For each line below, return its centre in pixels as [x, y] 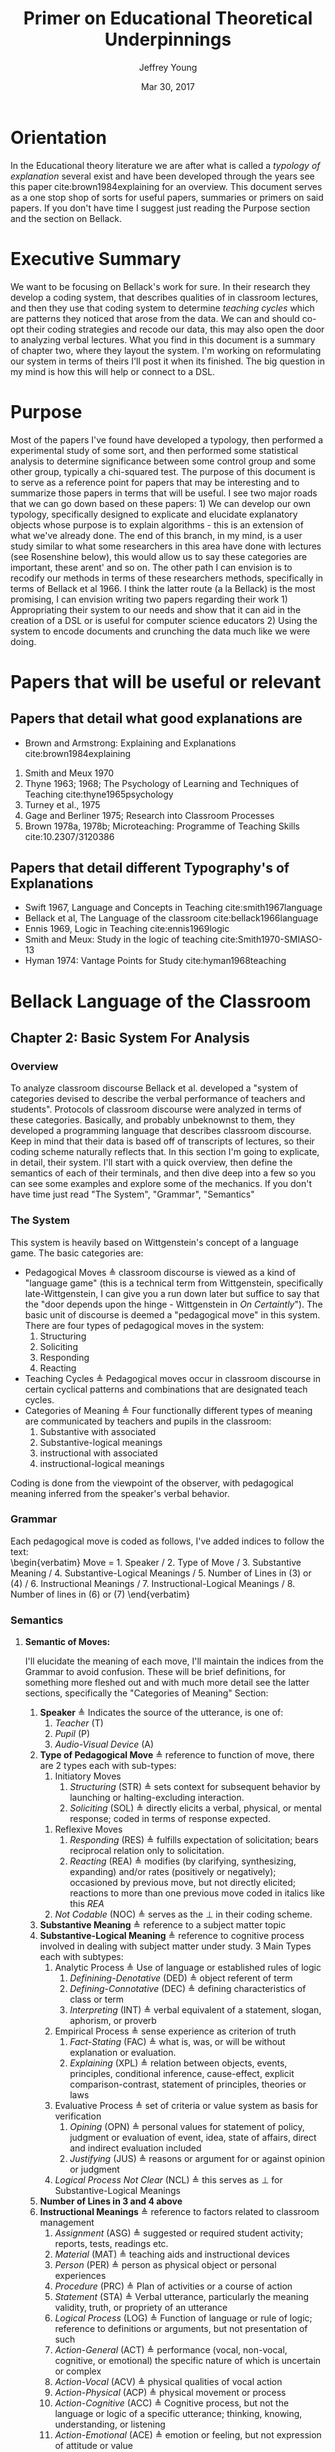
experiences [80, 2276]
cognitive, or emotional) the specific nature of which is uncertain [188, 2361]
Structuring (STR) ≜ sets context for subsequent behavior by [195, 1787]
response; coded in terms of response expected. [170, 1819]
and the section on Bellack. [66, 218]
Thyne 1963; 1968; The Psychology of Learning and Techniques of [162, 783]
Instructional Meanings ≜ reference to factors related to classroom [179, 2212]
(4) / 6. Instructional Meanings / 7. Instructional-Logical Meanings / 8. [153, 1583]
